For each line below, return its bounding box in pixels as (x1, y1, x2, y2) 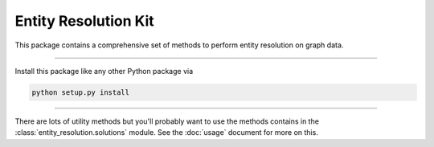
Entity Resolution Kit (14, 12, 154, 30)
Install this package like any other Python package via (14, 66, 194, 76)
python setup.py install (31, 88, 130, 96)
